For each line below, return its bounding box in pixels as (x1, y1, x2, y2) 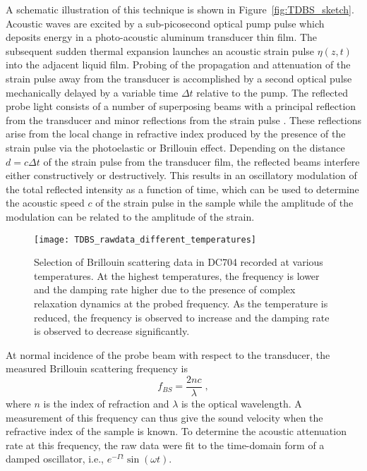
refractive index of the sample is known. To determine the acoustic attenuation (6, 424, 347, 439)
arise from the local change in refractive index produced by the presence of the (6, 126, 346, 141)
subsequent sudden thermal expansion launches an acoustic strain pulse (6, 43, 315, 58)
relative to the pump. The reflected (196, 85, 349, 99)
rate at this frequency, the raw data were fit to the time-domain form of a (6, 437, 325, 452)
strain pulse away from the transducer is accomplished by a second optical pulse (6, 71, 352, 85)
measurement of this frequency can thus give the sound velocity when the (6, 410, 323, 424)
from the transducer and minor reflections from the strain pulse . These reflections (6, 112, 361, 127)
